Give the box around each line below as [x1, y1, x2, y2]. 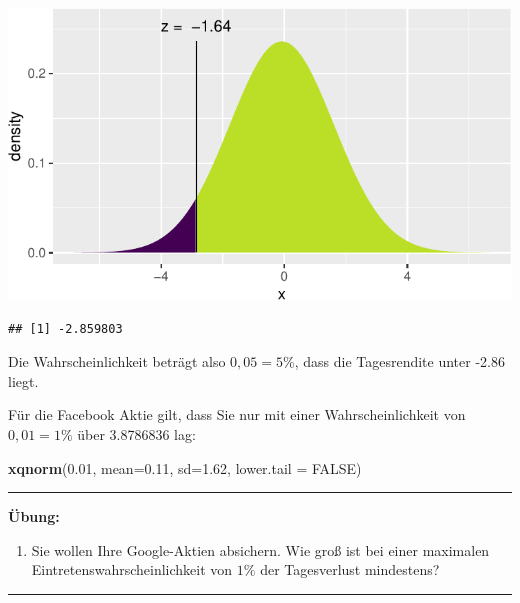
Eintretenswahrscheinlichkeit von [31, 559, 233, 580]
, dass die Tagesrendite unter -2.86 [294, 351, 505, 372]
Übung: [8, 506, 60, 527]
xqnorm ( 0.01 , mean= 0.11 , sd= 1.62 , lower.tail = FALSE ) [8, 457, 362, 478]
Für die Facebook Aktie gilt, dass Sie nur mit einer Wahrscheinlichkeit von [8, 404, 466, 425]
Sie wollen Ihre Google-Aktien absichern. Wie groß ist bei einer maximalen [31, 539, 490, 560]
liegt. [8, 370, 39, 391]
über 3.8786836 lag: [77, 424, 196, 444]
